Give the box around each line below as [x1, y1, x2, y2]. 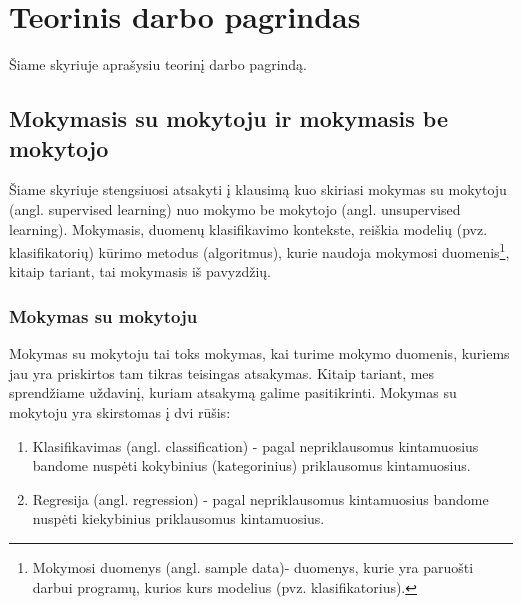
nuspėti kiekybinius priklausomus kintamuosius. [32, 508, 325, 529]
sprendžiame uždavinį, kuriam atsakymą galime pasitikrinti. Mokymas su [9, 382, 457, 403]
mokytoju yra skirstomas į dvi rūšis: [9, 401, 231, 422]
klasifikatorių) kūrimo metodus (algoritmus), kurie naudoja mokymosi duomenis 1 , [9, 239, 510, 262]
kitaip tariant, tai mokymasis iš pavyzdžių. [9, 261, 272, 282]
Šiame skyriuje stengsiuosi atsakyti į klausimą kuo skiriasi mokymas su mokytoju [9, 179, 507, 200]
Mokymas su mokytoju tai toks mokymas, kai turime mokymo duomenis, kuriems [9, 343, 510, 364]
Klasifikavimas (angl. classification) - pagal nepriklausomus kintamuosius [32, 435, 479, 456]
